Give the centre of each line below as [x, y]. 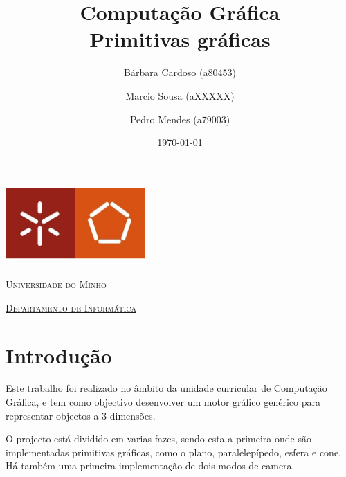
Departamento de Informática [71, 307]
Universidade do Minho [56, 284]
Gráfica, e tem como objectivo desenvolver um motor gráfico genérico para [163, 402]
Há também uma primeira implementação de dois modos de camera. [150, 466]
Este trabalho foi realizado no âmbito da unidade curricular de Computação [166, 388]
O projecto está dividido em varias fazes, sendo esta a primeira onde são [158, 439]
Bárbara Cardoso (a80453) [180, 72]
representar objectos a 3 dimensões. [81, 415]
